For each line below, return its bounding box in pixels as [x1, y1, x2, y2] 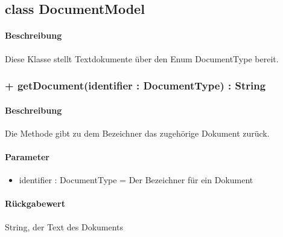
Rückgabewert [5, 197, 65, 210]
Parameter [5, 151, 49, 163]
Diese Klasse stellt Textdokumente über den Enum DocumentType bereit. [5, 52, 279, 65]
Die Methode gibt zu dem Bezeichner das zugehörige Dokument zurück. [5, 126, 270, 139]
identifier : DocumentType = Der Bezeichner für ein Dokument [19, 174, 253, 186]
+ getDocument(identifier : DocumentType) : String [5, 78, 266, 93]
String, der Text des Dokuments [5, 220, 124, 233]
